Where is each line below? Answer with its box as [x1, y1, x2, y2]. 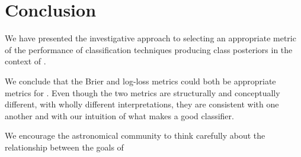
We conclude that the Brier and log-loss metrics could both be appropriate [5, 74, 276, 87]
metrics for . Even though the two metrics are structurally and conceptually [5, 86, 280, 99]
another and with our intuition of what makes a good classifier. [5, 109, 234, 122]
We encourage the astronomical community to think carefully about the [5, 129, 265, 142]
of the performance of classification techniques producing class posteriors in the [5, 43, 293, 55]
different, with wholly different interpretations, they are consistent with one [5, 98, 279, 110]
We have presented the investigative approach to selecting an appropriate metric [5, 32, 296, 44]
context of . [5, 55, 46, 67]
